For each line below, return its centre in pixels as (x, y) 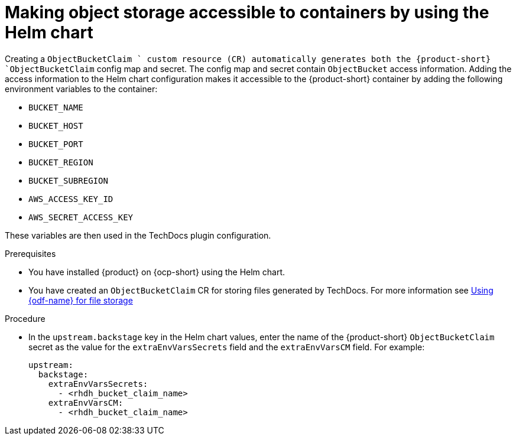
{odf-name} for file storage (81, 300)
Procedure (25, 318)
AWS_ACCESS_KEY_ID (71, 199)
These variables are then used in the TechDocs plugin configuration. (138, 235)
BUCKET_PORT (56, 144)
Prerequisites (30, 253)
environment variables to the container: (81, 89)
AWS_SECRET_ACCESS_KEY (81, 217)
